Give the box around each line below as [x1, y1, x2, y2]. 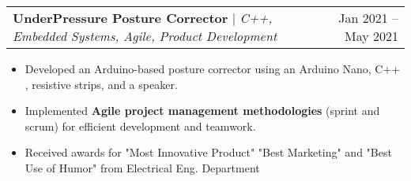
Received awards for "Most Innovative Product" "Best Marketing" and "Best [25, 144, 392, 161]
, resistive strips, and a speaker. [25, 76, 178, 92]
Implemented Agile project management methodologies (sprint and [25, 102, 380, 119]
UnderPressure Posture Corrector [13, 9, 228, 27]
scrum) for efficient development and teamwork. [25, 117, 256, 134]
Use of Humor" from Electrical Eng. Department [25, 159, 260, 175]
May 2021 [344, 27, 398, 45]
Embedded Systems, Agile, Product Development [13, 27, 277, 45]
